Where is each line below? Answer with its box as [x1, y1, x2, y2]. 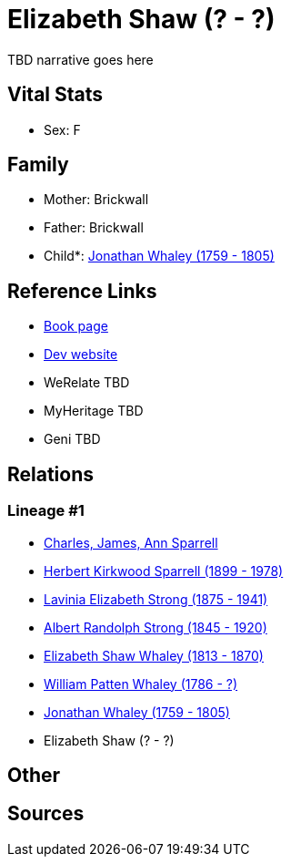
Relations [7, 462, 95, 486]
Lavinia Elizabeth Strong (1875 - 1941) [44, 591, 268, 607]
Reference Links [7, 279, 157, 303]
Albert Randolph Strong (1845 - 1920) [44, 619, 267, 635]
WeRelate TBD [44, 375, 130, 391]
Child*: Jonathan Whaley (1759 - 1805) [44, 248, 275, 264]
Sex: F [44, 121, 81, 138]
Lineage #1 [7, 501, 85, 520]
